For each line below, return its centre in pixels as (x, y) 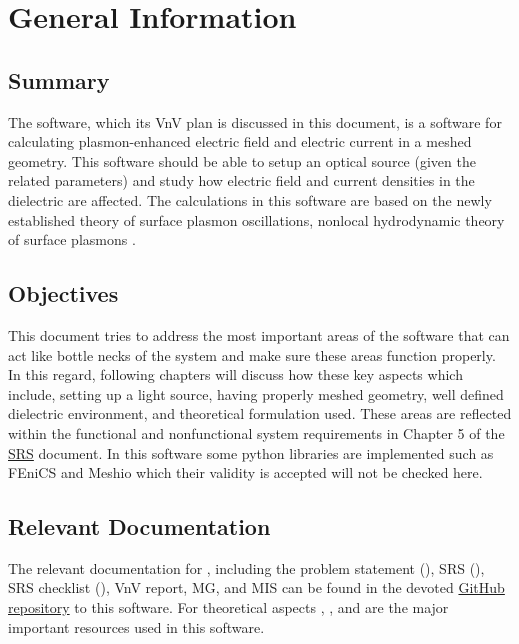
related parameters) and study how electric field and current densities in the (241, 180)
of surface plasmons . (72, 239)
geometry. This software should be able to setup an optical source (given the (242, 160)
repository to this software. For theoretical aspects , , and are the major (228, 607)
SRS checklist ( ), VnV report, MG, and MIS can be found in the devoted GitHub (256, 587)
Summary (59, 79)
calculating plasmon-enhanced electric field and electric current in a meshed (240, 141)
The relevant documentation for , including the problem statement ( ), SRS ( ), (246, 567)
